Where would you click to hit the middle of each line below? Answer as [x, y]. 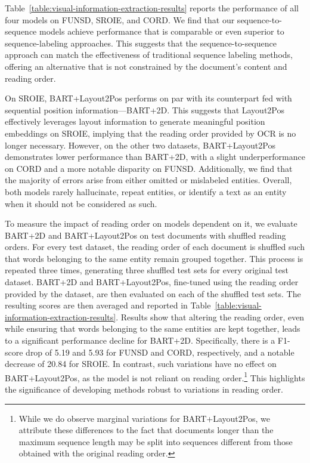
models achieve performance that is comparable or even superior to [162, 31]
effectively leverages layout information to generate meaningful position [135, 121]
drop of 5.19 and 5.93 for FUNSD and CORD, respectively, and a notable [160, 352]
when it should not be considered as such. [81, 203]
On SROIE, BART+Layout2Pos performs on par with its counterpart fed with [148, 98]
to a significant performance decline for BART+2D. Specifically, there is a [140, 340]
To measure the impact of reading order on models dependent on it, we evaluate [151, 223]
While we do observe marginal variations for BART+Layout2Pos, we [144, 418]
